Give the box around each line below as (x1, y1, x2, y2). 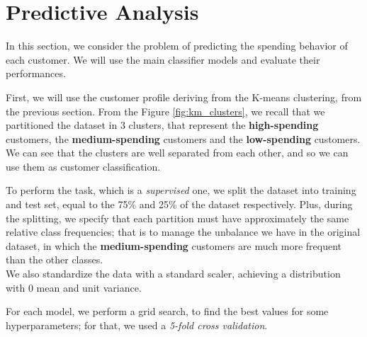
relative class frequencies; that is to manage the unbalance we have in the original (6, 224, 361, 239)
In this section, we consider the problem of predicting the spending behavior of (6, 38, 348, 53)
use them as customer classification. (6, 159, 161, 173)
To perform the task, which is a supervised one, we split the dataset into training (6, 183, 356, 198)
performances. (6, 66, 66, 81)
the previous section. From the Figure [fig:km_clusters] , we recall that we (6, 103, 325, 118)
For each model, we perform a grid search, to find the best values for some (6, 304, 329, 319)
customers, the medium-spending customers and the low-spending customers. (6, 131, 361, 146)
